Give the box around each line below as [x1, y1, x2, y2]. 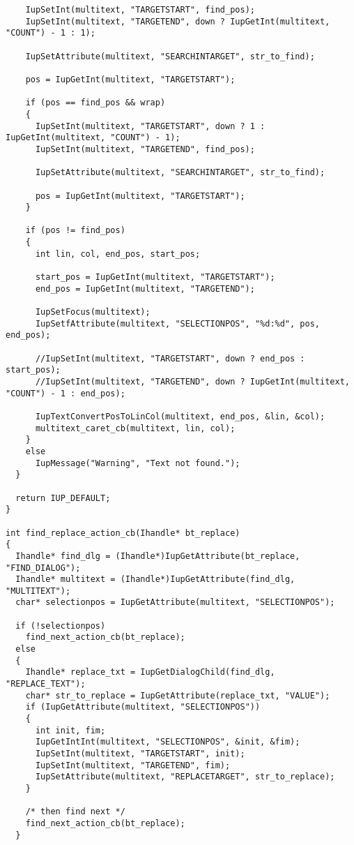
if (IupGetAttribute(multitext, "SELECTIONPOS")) [25, 702, 261, 712]
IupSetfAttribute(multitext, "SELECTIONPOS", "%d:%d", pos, [35, 318, 321, 329]
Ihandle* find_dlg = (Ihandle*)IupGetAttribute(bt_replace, [15, 551, 300, 561]
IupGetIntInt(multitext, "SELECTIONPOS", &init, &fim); [35, 737, 300, 747]
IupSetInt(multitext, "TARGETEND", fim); [35, 760, 231, 770]
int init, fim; [35, 725, 106, 735]
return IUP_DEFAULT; [15, 493, 111, 503]
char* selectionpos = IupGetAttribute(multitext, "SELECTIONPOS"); [15, 597, 335, 608]
